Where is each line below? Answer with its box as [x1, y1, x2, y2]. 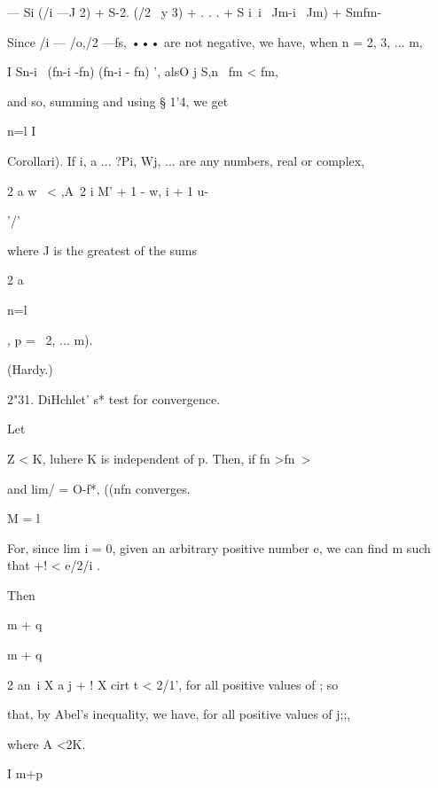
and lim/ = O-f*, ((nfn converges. [7, 479, 191, 497]
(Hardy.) [7, 360, 53, 378]
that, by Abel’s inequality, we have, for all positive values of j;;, [7, 705, 351, 723]
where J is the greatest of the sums [7, 240, 198, 259]
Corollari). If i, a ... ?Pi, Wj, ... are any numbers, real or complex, [7, 151, 365, 169]
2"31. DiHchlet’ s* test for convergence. [7, 389, 221, 408]
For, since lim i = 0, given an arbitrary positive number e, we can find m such [7, 538, 431, 557]
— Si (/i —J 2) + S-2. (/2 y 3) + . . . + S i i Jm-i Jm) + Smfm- [7, 3, 382, 20]
